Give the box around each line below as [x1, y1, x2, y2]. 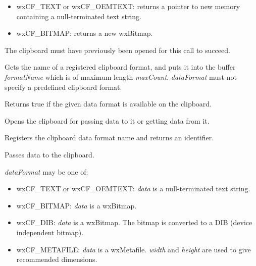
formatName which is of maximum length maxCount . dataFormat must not [5, 71, 237, 82]
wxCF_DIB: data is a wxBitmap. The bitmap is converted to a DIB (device [16, 217, 252, 228]
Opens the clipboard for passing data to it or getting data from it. [5, 115, 210, 126]
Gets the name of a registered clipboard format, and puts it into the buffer [5, 62, 236, 72]
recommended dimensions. [16, 254, 97, 264]
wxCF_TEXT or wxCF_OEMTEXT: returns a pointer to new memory [16, 1, 240, 11]
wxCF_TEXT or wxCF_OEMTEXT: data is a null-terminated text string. [16, 183, 250, 194]
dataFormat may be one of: [5, 166, 88, 177]
